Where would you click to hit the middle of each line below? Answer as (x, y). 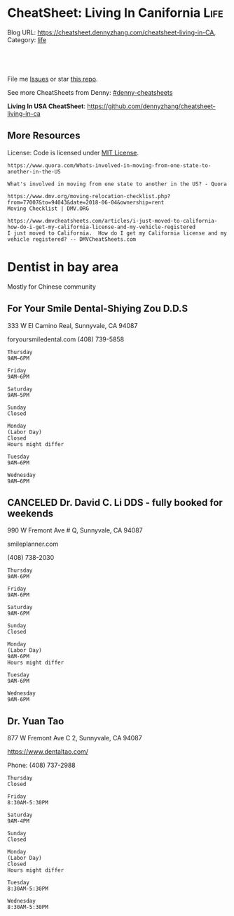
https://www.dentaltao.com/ (48, 752)
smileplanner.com (33, 544)
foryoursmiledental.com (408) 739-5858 (66, 339)
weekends (30, 513)
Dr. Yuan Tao (36, 721)
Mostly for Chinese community (52, 287)
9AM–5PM (19, 395)
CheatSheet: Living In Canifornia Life (116, 13)
